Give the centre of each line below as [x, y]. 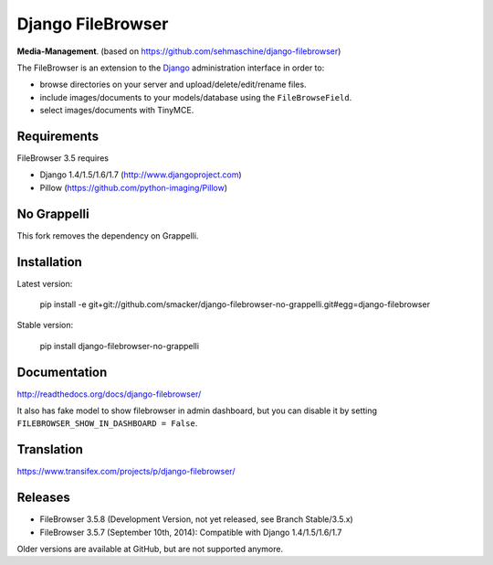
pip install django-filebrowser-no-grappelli [120, 346]
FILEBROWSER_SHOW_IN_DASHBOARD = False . [107, 423]
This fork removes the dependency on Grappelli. [108, 235]
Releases [43, 498]
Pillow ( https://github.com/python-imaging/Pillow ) [134, 187]
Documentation [62, 372]
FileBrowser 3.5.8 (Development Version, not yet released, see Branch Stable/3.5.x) [196, 519]
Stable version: [45, 325]
